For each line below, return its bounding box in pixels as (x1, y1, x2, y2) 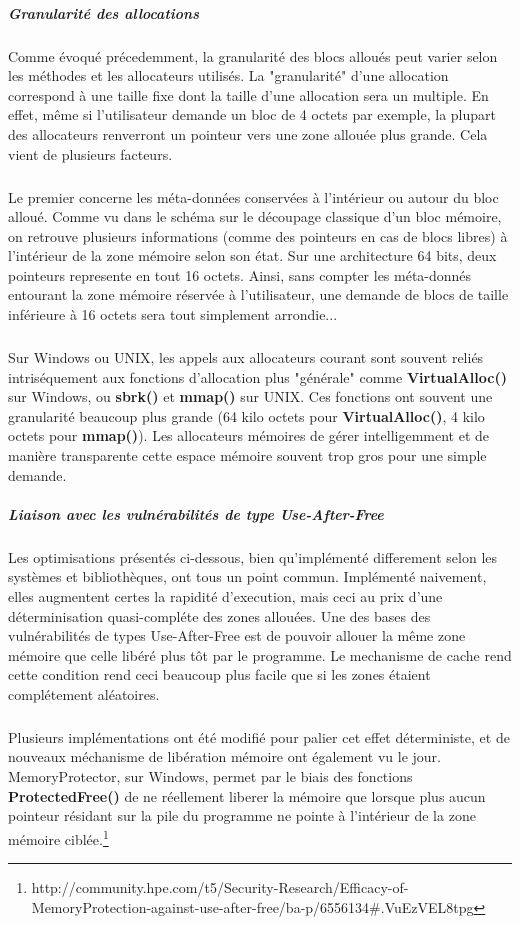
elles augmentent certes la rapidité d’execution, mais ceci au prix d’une (8, 585, 443, 606)
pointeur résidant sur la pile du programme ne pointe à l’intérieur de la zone (8, 805, 476, 826)
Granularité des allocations (8, 2, 199, 23)
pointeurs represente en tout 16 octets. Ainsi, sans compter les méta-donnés (8, 264, 472, 285)
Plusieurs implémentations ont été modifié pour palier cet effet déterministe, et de (8, 726, 510, 747)
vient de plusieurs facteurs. (8, 143, 173, 164)
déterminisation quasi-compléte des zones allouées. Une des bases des (8, 605, 431, 626)
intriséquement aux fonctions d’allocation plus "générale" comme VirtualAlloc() (8, 366, 507, 387)
